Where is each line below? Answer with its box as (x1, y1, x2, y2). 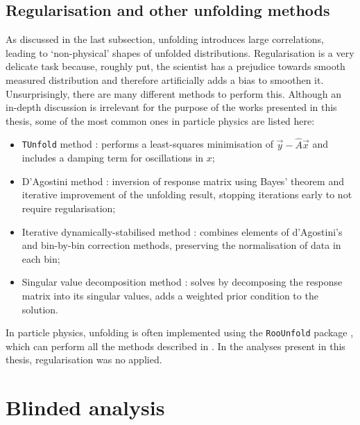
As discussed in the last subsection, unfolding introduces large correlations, (6, 32, 324, 46)
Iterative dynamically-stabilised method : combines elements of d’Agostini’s (22, 224, 343, 238)
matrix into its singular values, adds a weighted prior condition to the (22, 288, 318, 302)
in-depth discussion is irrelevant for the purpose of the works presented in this (6, 100, 337, 114)
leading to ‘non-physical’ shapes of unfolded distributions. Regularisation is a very (6, 45, 354, 60)
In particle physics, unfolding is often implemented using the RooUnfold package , (6, 325, 354, 340)
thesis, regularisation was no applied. (6, 352, 162, 367)
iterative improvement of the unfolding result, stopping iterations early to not (22, 187, 352, 202)
